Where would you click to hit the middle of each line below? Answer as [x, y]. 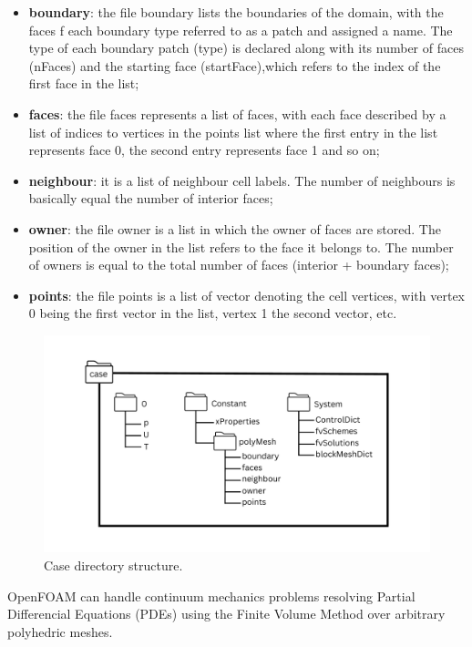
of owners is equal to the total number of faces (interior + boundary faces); [239, 265]
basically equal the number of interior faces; [151, 198]
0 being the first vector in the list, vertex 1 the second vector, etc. [213, 313]
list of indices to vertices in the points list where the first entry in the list [233, 132]
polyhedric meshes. [60, 631]
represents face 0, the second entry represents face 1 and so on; [204, 150]
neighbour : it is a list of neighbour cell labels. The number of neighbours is [242, 180]
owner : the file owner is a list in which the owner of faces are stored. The [235, 228]
